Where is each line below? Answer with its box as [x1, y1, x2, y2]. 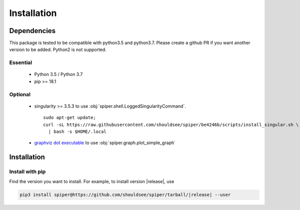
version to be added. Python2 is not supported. [9, 46, 107, 52]
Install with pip [9, 168, 46, 175]
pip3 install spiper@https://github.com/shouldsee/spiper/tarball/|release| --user [19, 192, 231, 197]
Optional [9, 90, 31, 97]
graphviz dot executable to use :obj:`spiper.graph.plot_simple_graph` [34, 140, 176, 146]
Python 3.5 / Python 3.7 [34, 71, 83, 77]
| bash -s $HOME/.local [48, 128, 107, 134]
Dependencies [9, 26, 56, 35]
